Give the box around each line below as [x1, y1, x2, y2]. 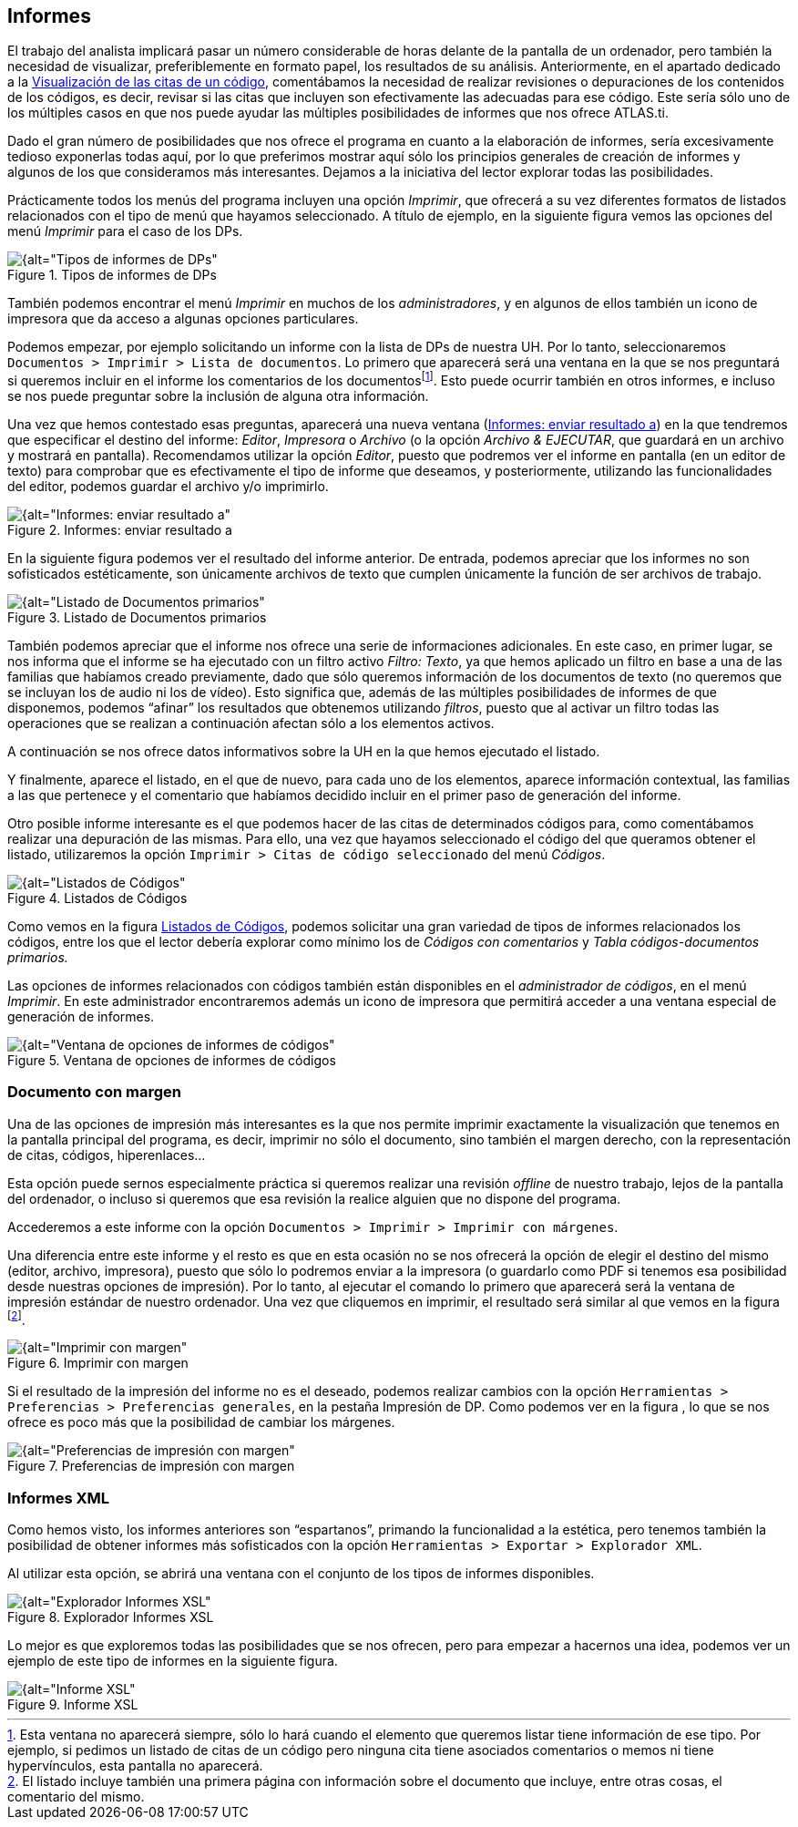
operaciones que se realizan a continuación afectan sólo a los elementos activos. [7, 715, 495, 732]
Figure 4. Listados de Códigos [7, 890, 188, 907]
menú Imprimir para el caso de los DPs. [7, 223, 243, 240]
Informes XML [7, 1488, 110, 1507]
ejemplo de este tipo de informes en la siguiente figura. [7, 1653, 338, 1669]
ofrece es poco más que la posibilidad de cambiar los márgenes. [7, 1414, 395, 1431]
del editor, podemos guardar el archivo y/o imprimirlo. [7, 478, 329, 495]
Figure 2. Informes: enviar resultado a [7, 522, 232, 539]
